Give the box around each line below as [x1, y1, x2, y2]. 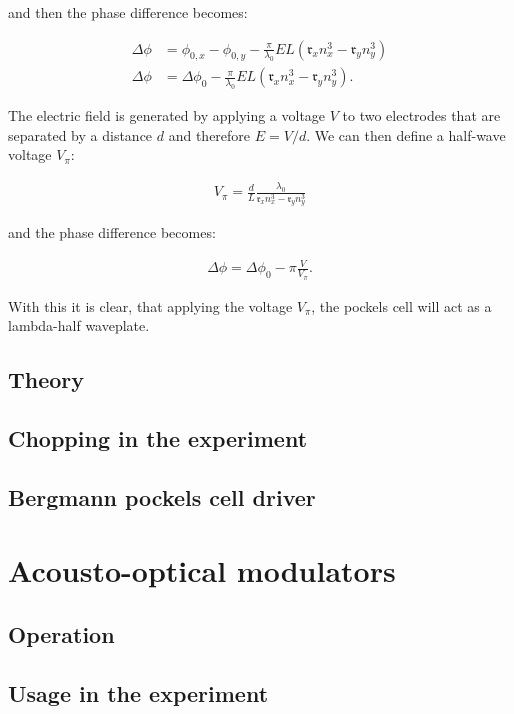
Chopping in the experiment [8, 422, 308, 453]
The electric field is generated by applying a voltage [8, 105, 326, 126]
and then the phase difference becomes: [8, 2, 248, 22]
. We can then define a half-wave [306, 124, 506, 145]
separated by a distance [8, 124, 153, 145]
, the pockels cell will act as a [311, 295, 492, 316]
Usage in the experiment [8, 677, 269, 708]
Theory [8, 364, 85, 395]
